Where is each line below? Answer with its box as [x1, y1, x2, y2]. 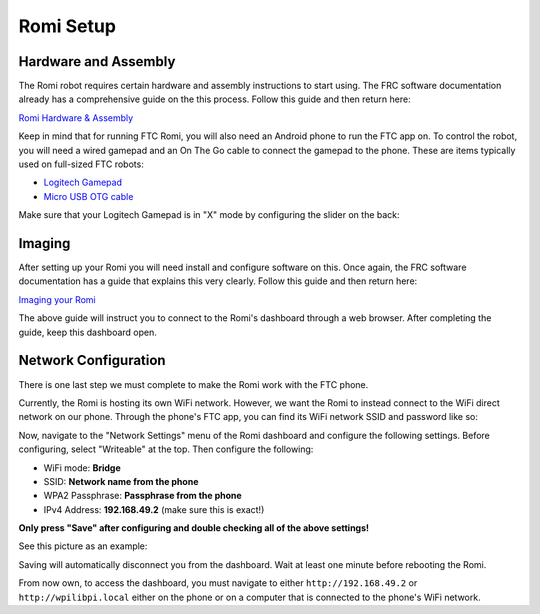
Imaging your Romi [18, 293, 96, 305]
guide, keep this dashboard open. [18, 326, 157, 338]
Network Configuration [18, 352, 166, 369]
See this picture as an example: [18, 540, 148, 552]
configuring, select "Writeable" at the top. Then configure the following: [18, 443, 314, 455]
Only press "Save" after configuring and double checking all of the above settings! [18, 522, 370, 534]
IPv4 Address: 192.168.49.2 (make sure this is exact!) [43, 503, 265, 515]
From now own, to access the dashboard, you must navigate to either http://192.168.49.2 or [18, 577, 418, 589]
